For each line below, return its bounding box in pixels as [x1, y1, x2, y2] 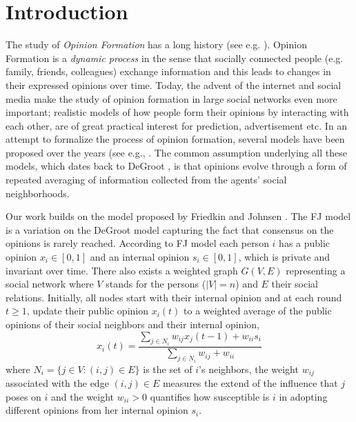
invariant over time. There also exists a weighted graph [6, 263, 238, 277]
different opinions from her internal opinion [6, 403, 188, 417]
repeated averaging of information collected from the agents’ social [6, 172, 287, 187]
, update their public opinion [26, 303, 148, 318]
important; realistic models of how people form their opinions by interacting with [6, 105, 349, 119]
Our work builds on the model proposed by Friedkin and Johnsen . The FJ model [6, 209, 351, 223]
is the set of [143, 361, 192, 376]
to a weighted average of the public [184, 303, 332, 318]
